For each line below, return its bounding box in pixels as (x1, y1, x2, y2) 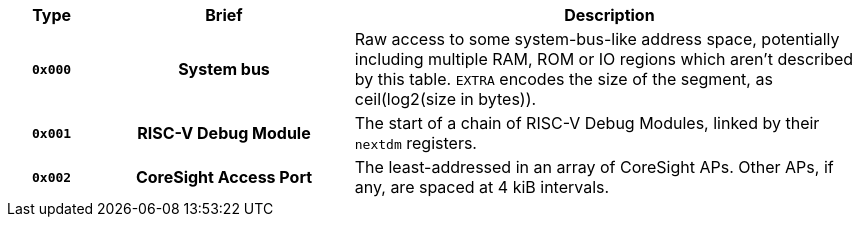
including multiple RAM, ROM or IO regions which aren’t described (354, 49, 854, 69)
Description (564, 5, 655, 25)
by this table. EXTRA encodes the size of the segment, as (354, 69, 773, 89)
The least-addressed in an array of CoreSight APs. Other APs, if (354, 157, 834, 177)
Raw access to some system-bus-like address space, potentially (354, 29, 840, 49)
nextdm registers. (354, 133, 477, 153)
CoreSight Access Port (135, 167, 313, 187)
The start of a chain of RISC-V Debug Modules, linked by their (354, 113, 820, 133)
